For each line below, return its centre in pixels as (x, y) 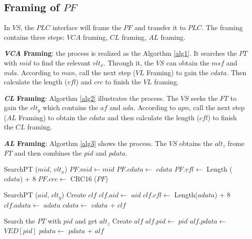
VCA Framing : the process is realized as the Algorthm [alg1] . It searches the (120, 53)
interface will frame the (87, 27)
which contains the (71, 107)
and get (86, 221)
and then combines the (48, 152)
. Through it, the (129, 62)
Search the (20, 221)
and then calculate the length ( (153, 117)
